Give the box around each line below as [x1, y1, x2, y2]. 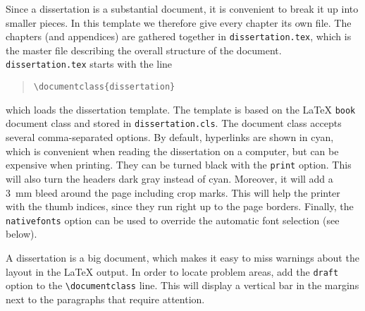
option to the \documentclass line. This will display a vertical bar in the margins [6, 278, 359, 293]
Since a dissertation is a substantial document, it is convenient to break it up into [6, 1, 359, 16]
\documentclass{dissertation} [33, 82, 175, 92]
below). [6, 226, 37, 241]
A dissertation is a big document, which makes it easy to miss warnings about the [6, 250, 359, 264]
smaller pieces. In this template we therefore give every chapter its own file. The [6, 15, 352, 30]
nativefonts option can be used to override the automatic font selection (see [6, 212, 340, 227]
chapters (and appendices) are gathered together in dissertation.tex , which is [6, 29, 352, 44]
